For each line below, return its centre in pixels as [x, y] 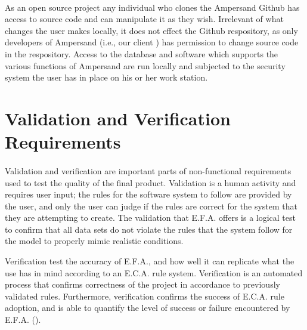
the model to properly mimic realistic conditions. [94, 241]
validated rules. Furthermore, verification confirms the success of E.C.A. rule [145, 296]
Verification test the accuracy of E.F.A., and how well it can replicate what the [150, 261]
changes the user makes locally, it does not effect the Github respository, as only [151, 30]
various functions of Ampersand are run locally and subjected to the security [145, 65]
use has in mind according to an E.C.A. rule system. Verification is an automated [154, 272]
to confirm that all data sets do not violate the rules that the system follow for [149, 229]
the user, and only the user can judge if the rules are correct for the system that [151, 206]
